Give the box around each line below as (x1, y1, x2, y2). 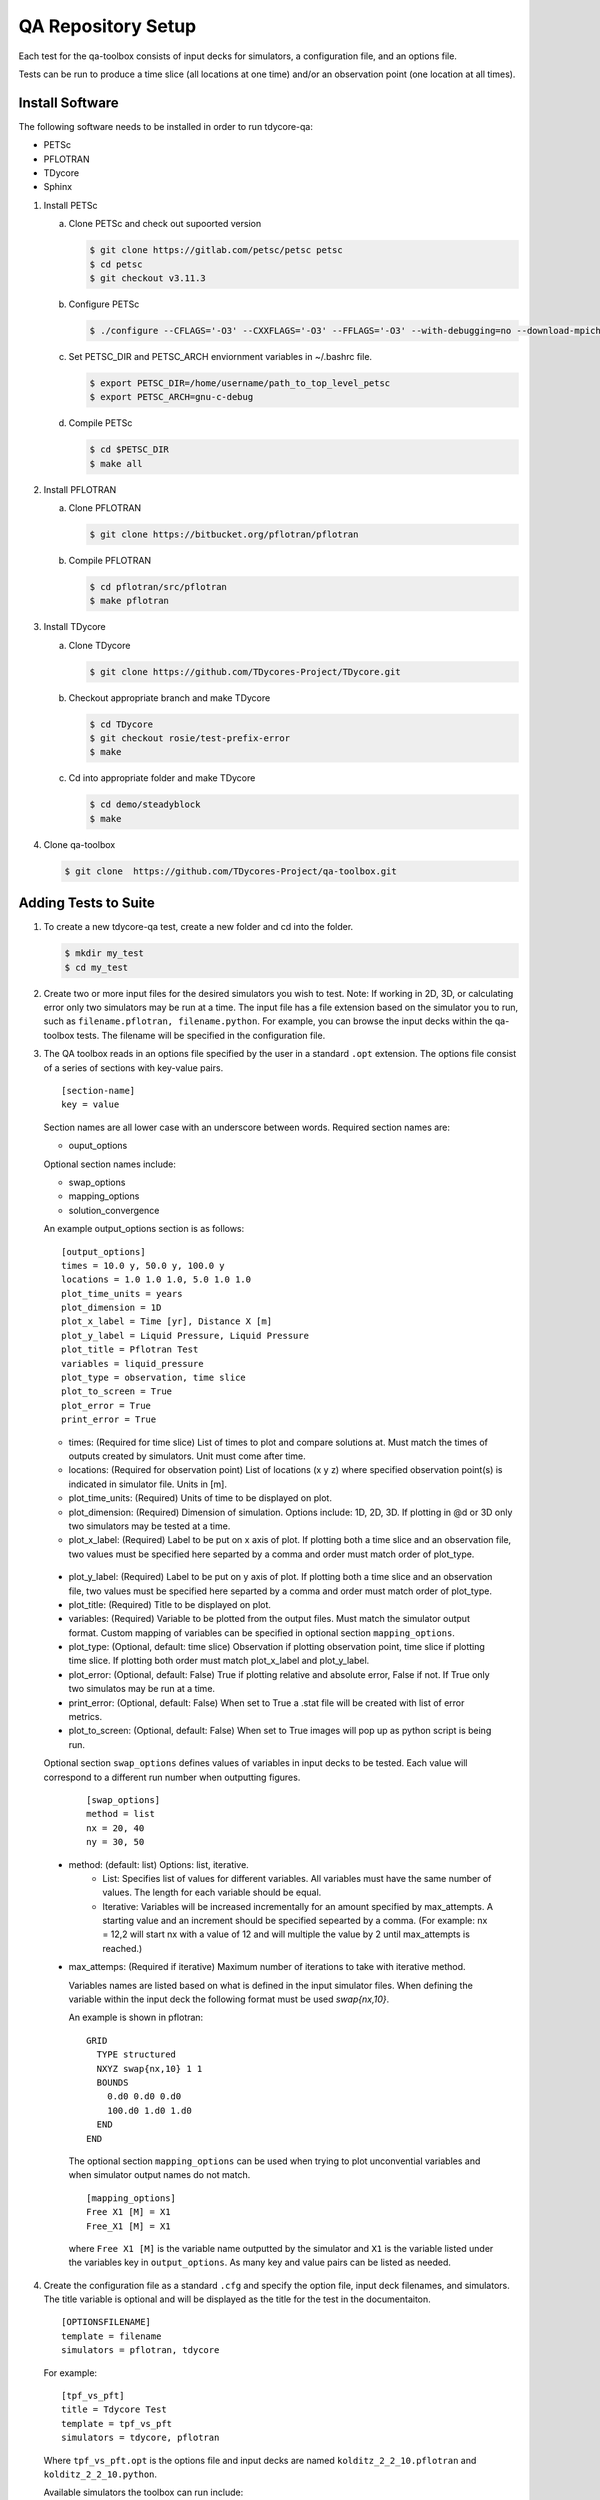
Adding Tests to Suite (18, 895, 155, 912)
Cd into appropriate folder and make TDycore (68, 772, 256, 784)
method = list (86, 1808, 155, 1820)
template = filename (61, 2330, 162, 2342)
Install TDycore (43, 621, 106, 633)
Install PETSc (43, 199, 99, 211)
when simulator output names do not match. (68, 2169, 251, 2181)
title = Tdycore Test (61, 2404, 167, 2415)
